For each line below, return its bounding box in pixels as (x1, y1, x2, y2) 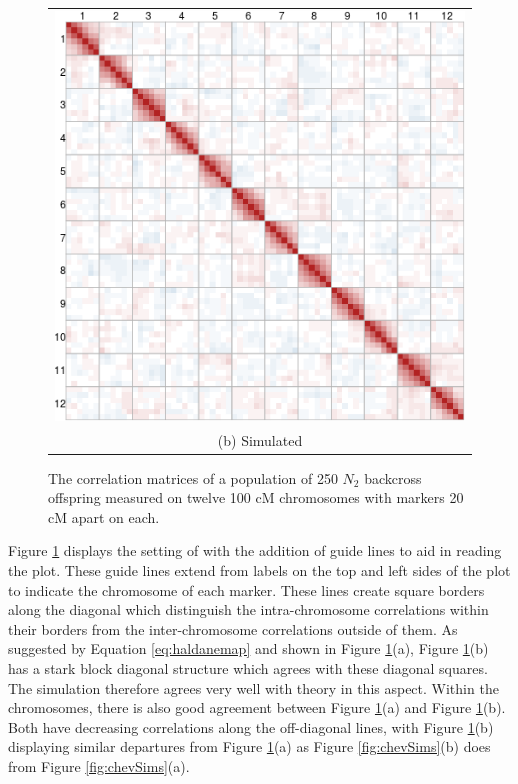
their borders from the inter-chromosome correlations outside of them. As (8, 618, 458, 639)
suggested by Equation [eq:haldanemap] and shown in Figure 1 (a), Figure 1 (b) (8, 638, 489, 659)
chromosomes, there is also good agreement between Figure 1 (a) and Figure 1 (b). (8, 697, 506, 718)
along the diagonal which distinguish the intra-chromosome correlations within (8, 599, 489, 620)
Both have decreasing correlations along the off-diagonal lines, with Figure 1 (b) (8, 716, 494, 737)
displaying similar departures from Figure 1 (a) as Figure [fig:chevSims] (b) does (8, 736, 491, 757)
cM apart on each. (48, 506, 160, 527)
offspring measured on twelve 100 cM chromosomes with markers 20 (48, 487, 464, 508)
